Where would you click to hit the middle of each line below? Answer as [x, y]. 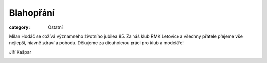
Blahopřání [32, 13]
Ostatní [55, 27]
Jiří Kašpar [20, 52]
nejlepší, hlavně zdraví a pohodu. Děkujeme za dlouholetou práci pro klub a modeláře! [96, 43]
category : [20, 27]
